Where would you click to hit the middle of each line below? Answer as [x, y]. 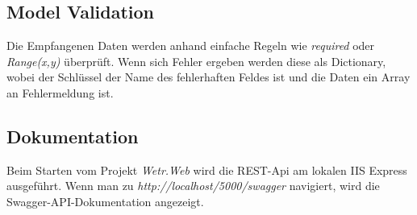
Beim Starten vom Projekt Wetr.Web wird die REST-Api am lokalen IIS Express [207, 170]
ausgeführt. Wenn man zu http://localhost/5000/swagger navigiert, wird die [193, 186]
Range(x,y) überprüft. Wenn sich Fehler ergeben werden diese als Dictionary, [196, 61]
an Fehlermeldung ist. [60, 92]
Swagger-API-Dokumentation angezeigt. [105, 201]
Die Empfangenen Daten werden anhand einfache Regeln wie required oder [191, 45]
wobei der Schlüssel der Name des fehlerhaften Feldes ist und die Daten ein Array [208, 77]
